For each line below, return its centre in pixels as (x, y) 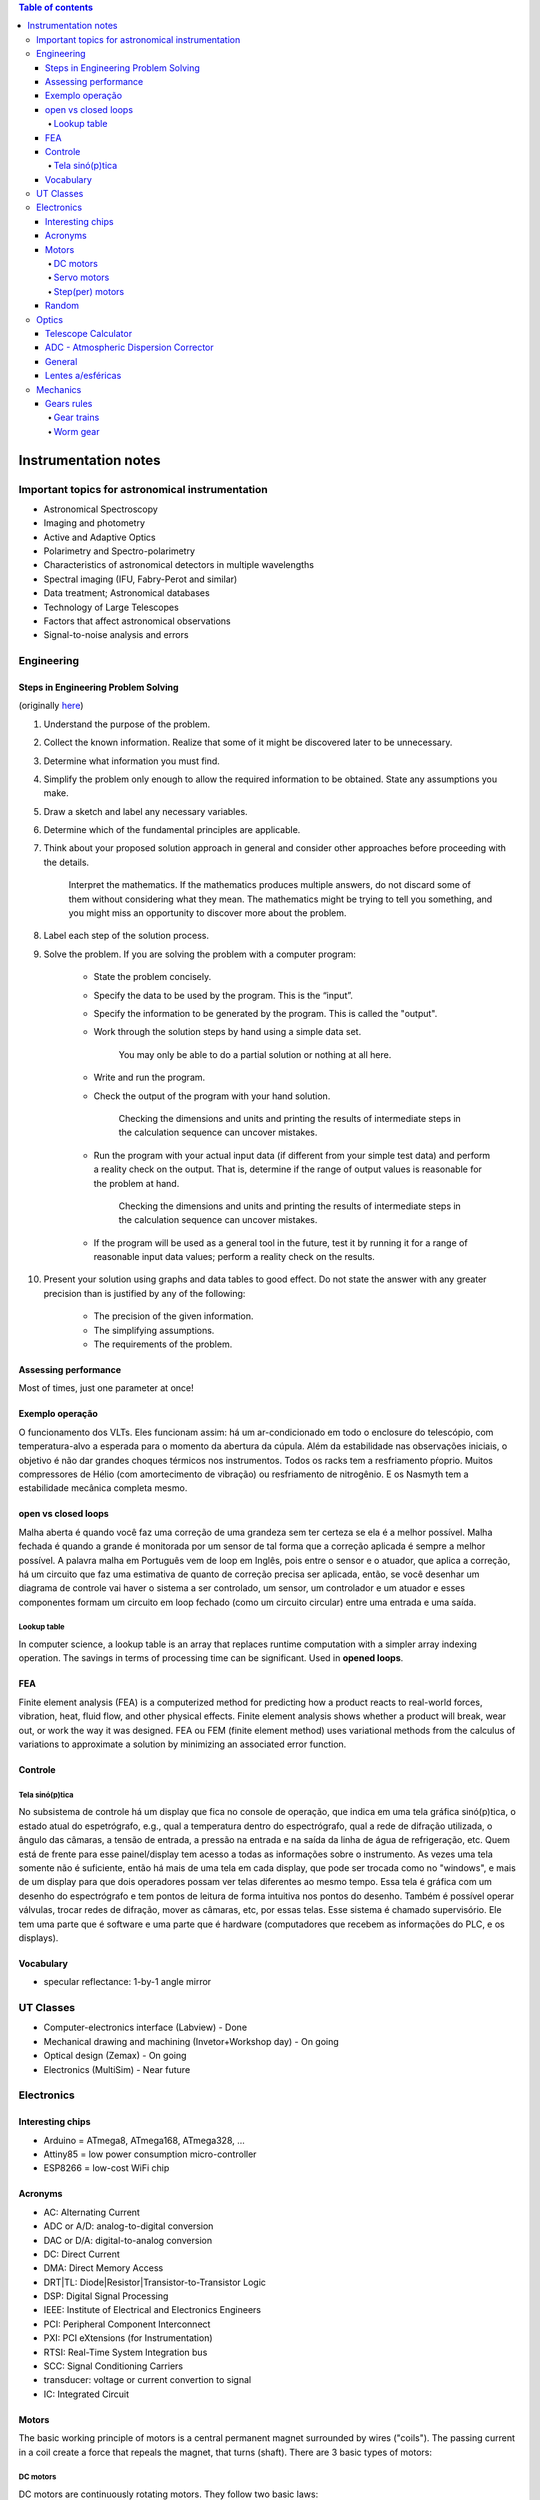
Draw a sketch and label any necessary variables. (146, 811)
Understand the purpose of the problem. (127, 724)
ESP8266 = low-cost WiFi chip (106, 2168)
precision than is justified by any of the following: (144, 1293)
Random (62, 306)
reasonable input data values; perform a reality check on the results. (234, 1257)
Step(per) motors (89, 291)
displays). (38, 1937)
